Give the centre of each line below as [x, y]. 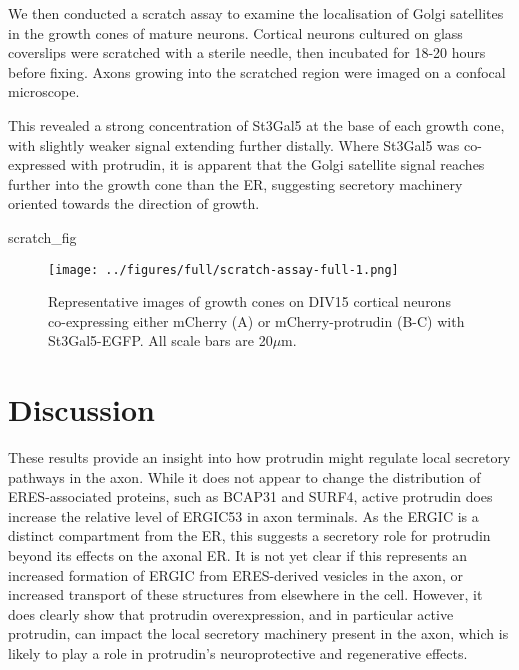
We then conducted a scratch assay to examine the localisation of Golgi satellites [256, 13]
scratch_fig [42, 236]
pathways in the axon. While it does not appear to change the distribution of [244, 476]
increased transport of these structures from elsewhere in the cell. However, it [245, 594]
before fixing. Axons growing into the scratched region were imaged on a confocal [257, 71]
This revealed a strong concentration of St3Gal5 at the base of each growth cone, [256, 124]
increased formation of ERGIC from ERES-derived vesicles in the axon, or [235, 574]
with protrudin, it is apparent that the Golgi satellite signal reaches [277, 164]
